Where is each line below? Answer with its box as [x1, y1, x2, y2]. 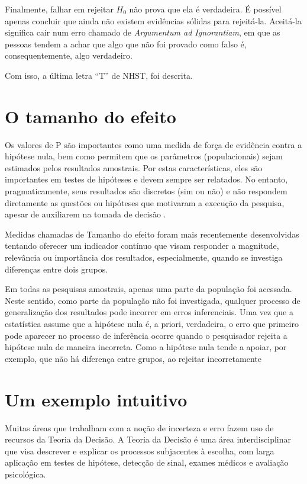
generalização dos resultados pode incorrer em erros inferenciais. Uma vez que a [5, 306, 293, 318]
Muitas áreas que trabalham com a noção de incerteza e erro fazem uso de [5, 421, 274, 434]
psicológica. [5, 467, 46, 480]
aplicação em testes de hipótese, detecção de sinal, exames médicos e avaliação [5, 456, 289, 469]
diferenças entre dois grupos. [5, 262, 108, 275]
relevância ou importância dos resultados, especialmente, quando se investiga [5, 251, 283, 264]
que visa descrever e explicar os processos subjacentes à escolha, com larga [5, 444, 274, 457]
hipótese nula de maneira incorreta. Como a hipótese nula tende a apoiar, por [5, 341, 287, 353]
